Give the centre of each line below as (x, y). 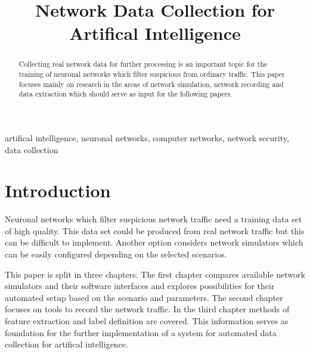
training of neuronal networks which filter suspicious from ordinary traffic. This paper (152, 74)
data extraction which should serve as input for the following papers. (125, 94)
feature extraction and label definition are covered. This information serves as (147, 321)
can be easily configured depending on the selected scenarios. (116, 254)
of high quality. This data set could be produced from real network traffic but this (155, 230)
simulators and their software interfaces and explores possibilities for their (140, 286)
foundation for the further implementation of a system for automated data (141, 332)
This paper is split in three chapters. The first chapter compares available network (155, 274)
